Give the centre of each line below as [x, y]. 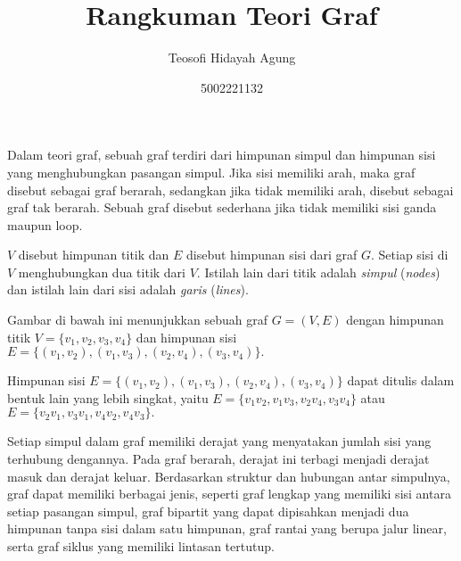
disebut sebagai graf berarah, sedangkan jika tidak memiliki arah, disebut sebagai [230, 190]
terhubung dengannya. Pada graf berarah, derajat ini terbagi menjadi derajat [218, 459]
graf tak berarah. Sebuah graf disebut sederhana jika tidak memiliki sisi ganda [222, 207]
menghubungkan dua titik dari [102, 272]
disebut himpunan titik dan [94, 255]
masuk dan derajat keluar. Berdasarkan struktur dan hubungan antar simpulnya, [229, 476]
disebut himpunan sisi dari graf [272, 255]
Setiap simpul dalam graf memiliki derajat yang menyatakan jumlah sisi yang [219, 441]
